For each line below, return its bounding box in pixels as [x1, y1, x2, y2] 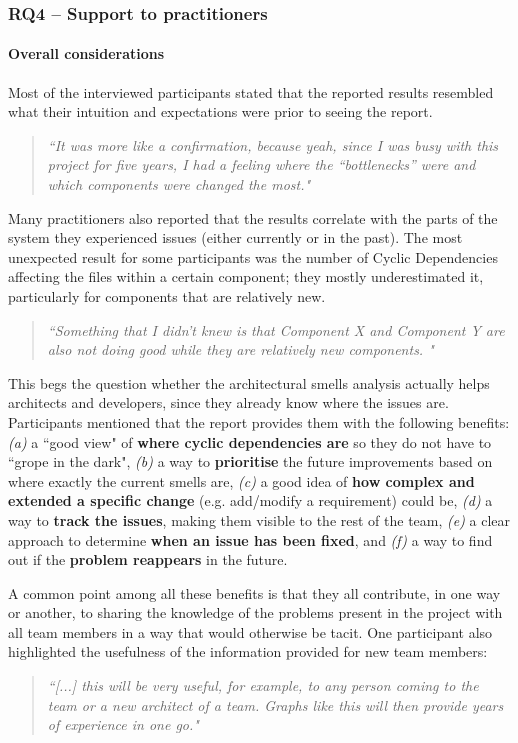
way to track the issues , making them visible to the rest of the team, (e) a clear [8, 509, 511, 530]
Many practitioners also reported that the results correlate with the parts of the [8, 207, 498, 228]
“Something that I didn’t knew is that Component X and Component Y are [47, 319, 505, 340]
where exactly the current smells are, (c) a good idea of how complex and [8, 470, 475, 491]
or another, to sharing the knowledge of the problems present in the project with [8, 602, 503, 623]
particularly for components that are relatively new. [8, 285, 326, 306]
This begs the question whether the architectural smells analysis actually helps [8, 372, 490, 393]
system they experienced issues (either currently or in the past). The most [8, 227, 463, 248]
